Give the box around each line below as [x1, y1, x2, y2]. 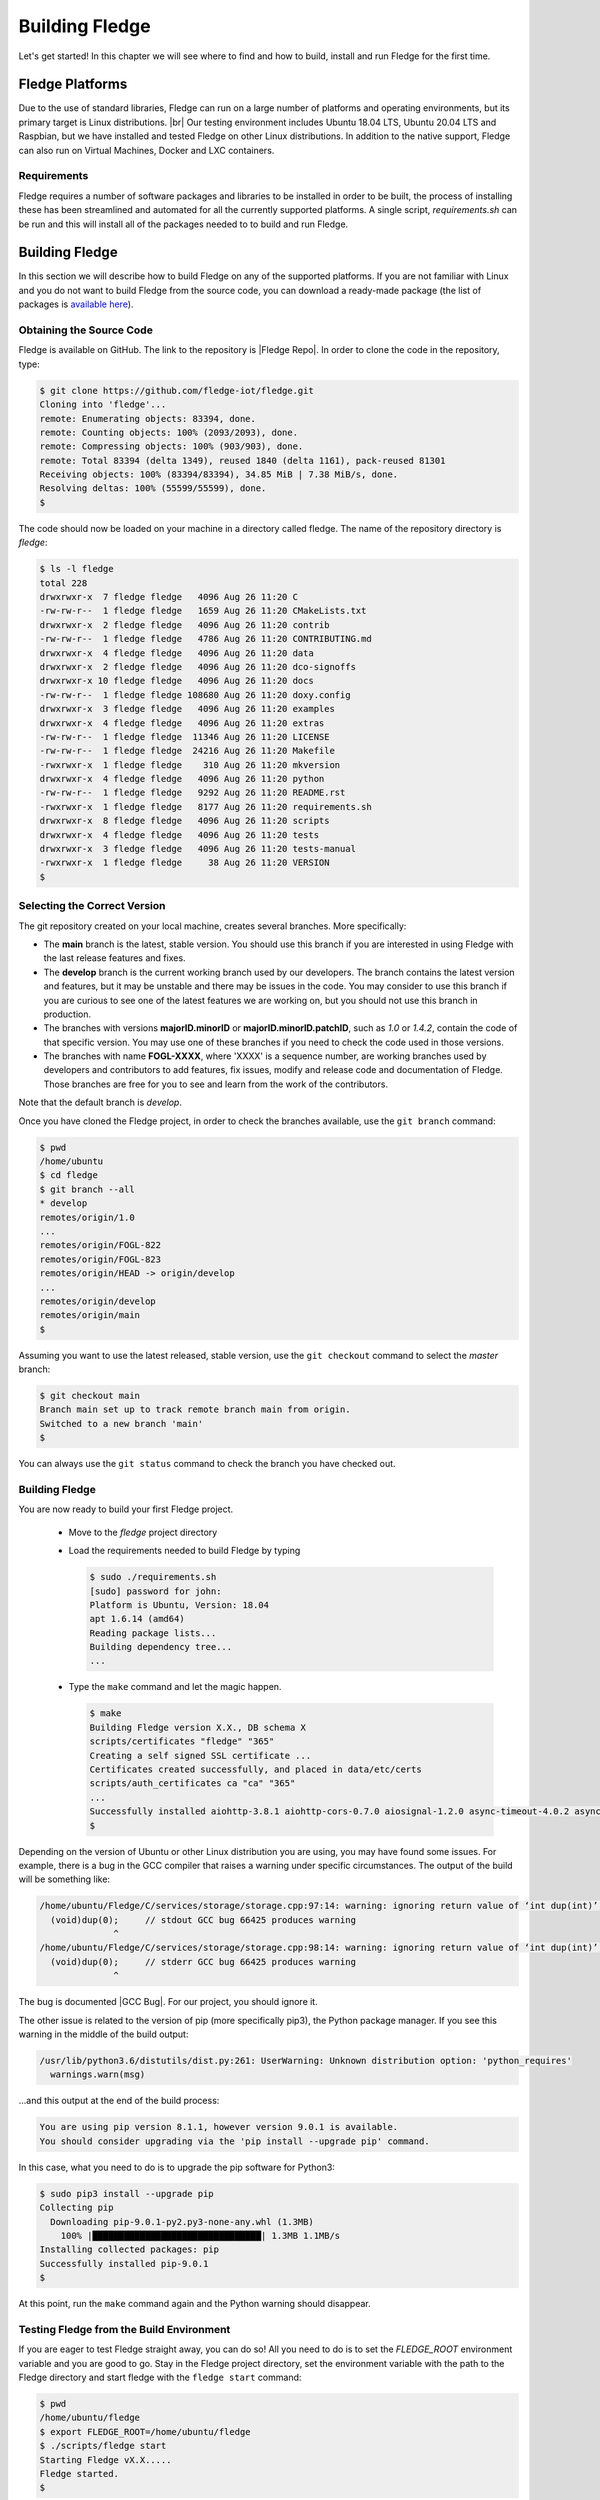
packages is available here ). [18, 298, 134, 310]
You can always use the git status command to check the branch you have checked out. [18, 1458, 396, 1470]
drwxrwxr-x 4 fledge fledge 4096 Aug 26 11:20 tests [39, 829, 320, 840]
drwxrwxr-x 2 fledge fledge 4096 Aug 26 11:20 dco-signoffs [39, 661, 357, 672]
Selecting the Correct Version [18, 899, 166, 913]
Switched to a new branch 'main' [39, 1418, 204, 1429]
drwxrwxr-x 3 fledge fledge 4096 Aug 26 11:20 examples [39, 703, 335, 715]
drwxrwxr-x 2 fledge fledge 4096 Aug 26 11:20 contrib [39, 619, 330, 630]
